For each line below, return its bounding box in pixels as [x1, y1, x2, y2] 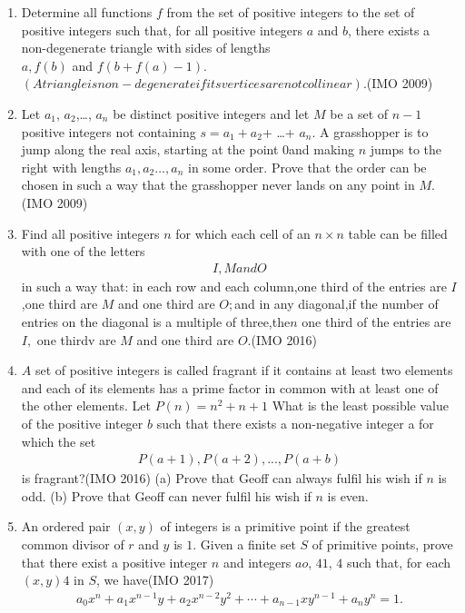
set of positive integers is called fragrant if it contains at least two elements [35, 361, 453, 380]
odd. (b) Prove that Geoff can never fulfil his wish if [21, 486, 312, 505]
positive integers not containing [21, 122, 196, 141]
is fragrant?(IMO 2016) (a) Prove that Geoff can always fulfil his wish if [21, 469, 422, 488]
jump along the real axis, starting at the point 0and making [21, 140, 355, 159]
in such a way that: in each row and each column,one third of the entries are [21, 276, 447, 295]
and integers [223, 552, 292, 571]
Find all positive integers [21, 223, 160, 242]
